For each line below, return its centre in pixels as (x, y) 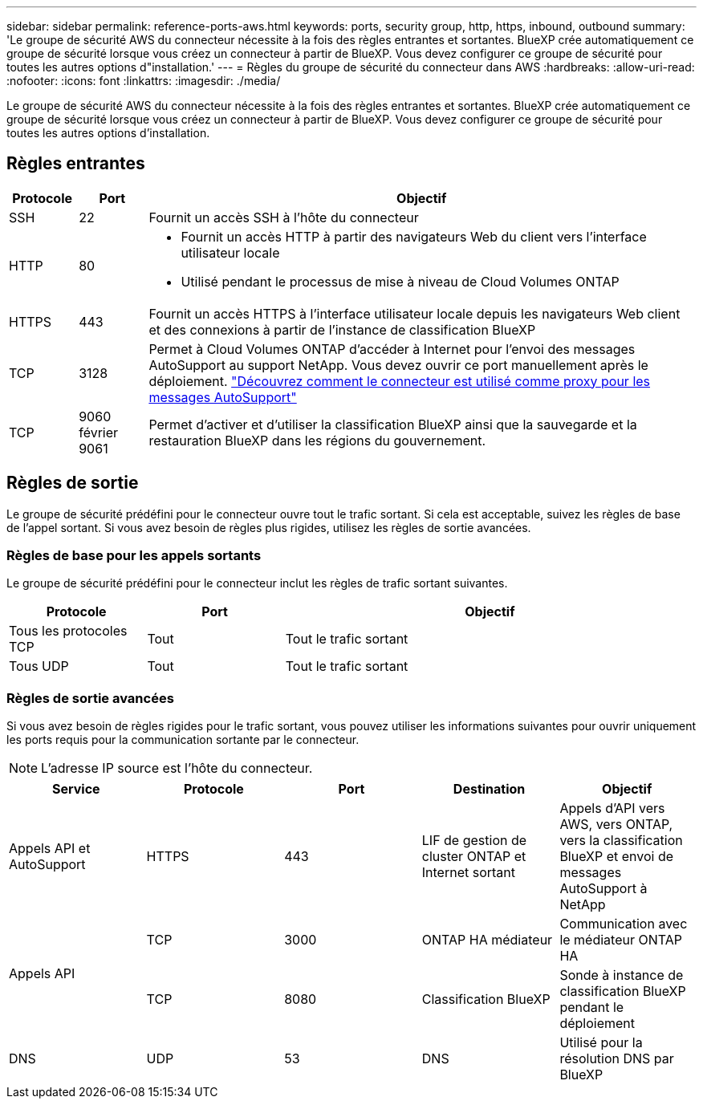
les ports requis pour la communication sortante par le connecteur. (183, 740)
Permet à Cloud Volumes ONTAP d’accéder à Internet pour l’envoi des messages (392, 349)
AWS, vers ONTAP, (616, 825)
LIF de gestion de (474, 841)
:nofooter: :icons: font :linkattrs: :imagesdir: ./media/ (144, 81)
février (99, 432)
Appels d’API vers (612, 808)
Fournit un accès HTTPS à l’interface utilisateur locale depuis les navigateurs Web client (414, 313)
